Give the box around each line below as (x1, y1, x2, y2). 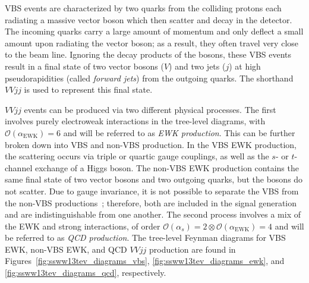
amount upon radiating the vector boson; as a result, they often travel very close (5, 36, 299, 49)
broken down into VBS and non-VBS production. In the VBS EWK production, (5, 138, 297, 150)
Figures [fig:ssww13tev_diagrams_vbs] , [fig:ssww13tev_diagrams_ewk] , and (5, 254, 285, 267)
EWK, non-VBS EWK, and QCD (5, 243, 127, 255)
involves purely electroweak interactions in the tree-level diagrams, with (5, 115, 266, 127)
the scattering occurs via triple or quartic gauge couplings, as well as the (5, 150, 269, 162)
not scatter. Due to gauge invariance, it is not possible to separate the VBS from (5, 184, 299, 197)
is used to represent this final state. (24, 83, 153, 96)
